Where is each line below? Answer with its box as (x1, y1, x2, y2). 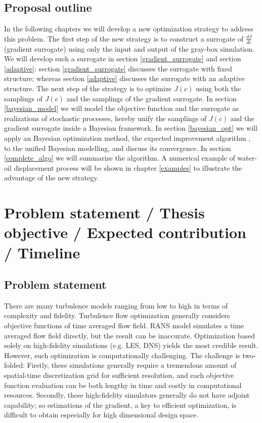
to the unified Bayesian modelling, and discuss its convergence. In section (4, 142, 231, 153)
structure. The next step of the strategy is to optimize (4, 83, 172, 93)
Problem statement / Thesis (4, 202, 205, 223)
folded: (4, 360, 25, 370)
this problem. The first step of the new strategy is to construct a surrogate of (4, 33, 244, 44)
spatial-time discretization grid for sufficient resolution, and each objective (4, 370, 234, 380)
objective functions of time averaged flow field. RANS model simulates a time (4, 320, 244, 331)
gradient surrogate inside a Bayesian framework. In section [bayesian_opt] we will (4, 123, 257, 133)
